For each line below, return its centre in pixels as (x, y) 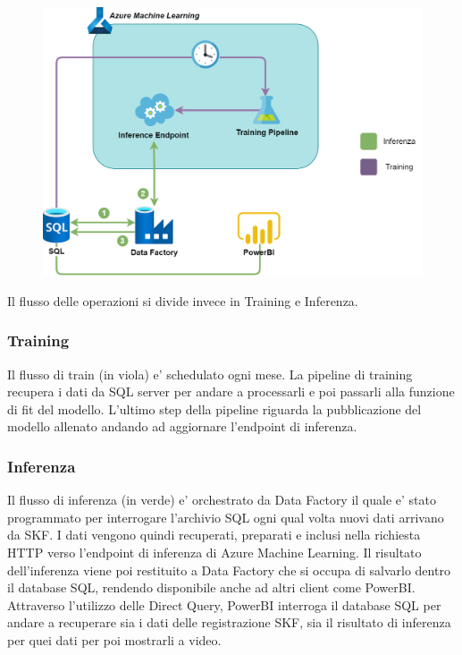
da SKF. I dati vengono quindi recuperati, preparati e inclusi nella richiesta (214, 535)
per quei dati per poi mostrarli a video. (114, 639)
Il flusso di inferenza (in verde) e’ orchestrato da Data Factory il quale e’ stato (222, 500)
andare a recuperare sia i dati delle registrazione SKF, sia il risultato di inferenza (229, 622)
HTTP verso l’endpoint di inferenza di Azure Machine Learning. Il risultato (214, 552)
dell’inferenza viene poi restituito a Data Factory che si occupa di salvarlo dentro (229, 570)
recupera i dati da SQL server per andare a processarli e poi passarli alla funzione (231, 391)
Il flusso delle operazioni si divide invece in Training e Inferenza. (183, 300)
